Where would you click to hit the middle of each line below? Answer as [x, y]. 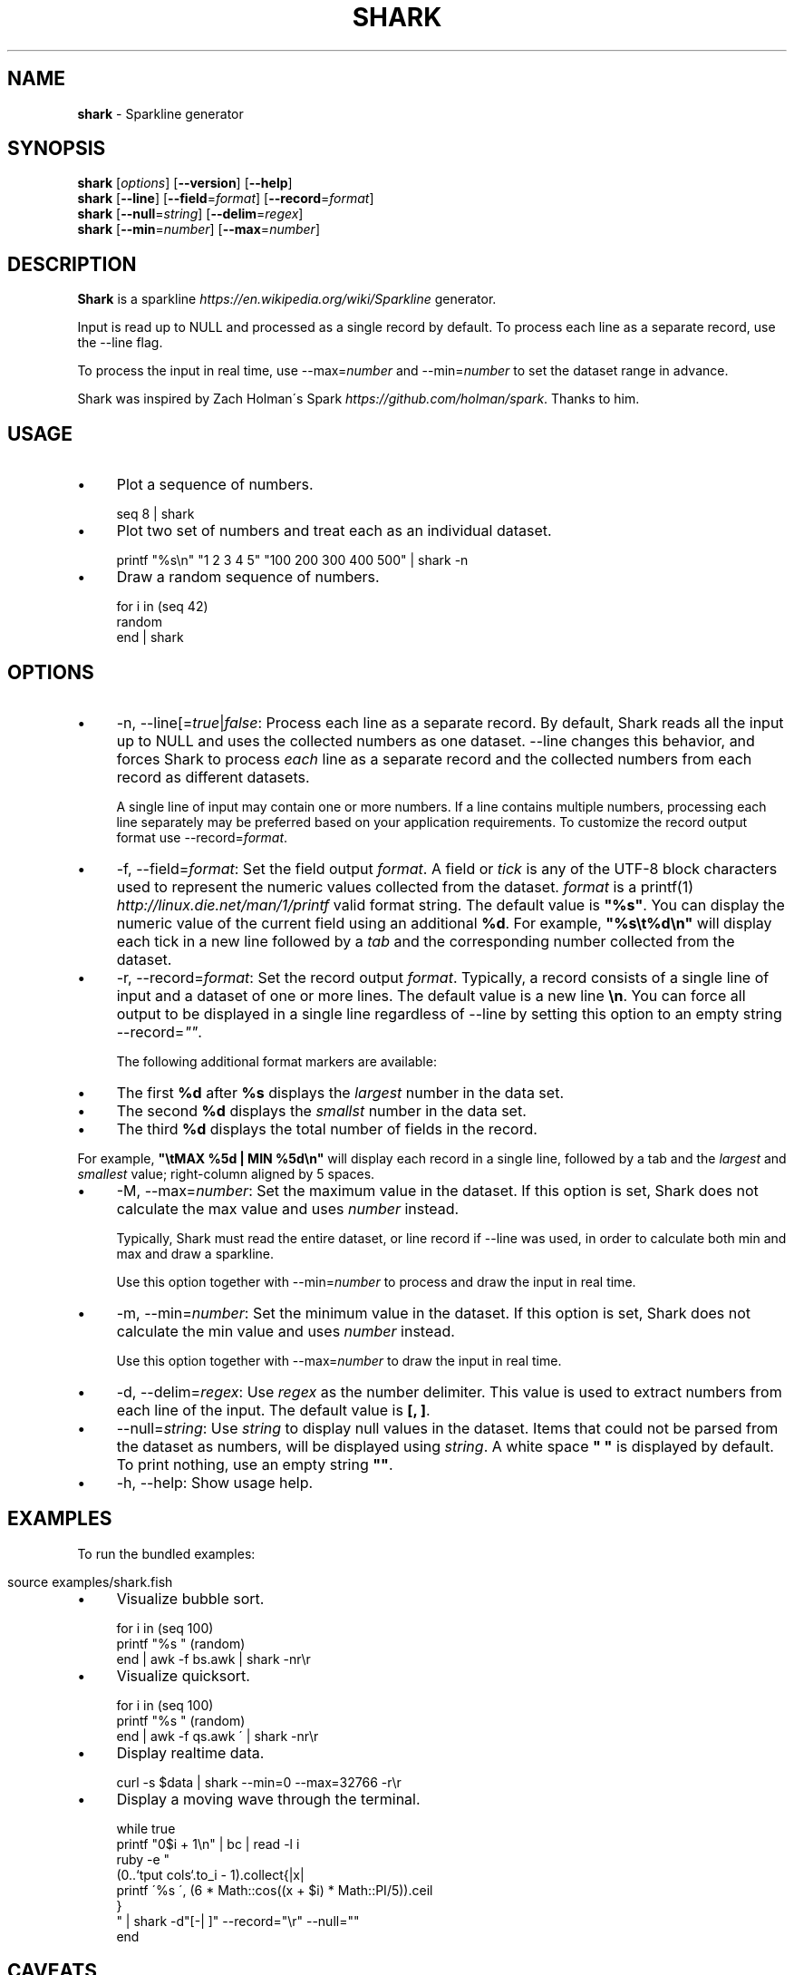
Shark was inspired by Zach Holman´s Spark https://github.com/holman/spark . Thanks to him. [358, 399]
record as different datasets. [213, 777]
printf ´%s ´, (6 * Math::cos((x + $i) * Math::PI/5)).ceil [275, 1890]
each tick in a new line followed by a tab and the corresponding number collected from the [426, 941]
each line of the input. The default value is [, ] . [273, 1410]
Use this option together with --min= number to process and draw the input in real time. [376, 1281]
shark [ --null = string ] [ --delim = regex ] [190, 214]
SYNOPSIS [57, 149]
